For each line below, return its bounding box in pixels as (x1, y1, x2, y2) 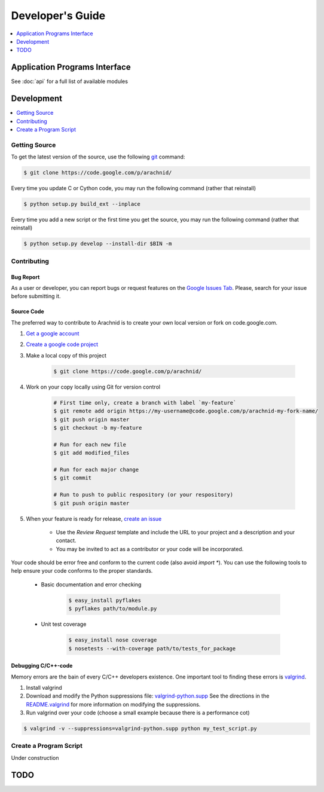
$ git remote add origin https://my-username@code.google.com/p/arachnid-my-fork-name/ (53, 408, 319, 415)
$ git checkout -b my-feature (53, 424, 142, 431)
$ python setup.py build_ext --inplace (23, 201, 140, 207)
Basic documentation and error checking (41, 580, 142, 588)
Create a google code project (26, 341, 99, 348)
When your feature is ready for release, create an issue (26, 515, 162, 522)
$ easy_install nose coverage (68, 637, 157, 644)
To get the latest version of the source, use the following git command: (11, 153, 185, 161)
